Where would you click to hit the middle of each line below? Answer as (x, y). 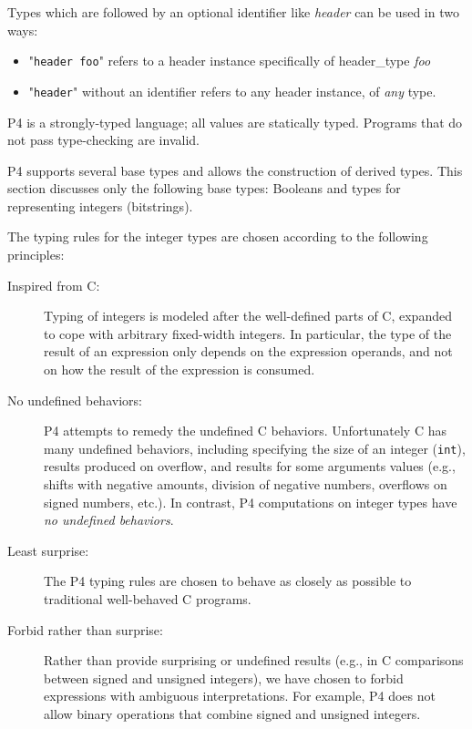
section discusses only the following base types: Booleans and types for (204, 188)
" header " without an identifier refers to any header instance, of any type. (232, 91)
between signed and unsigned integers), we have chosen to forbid (224, 678)
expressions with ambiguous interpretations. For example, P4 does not (240, 696)
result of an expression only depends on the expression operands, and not (248, 351)
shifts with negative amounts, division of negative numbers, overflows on (246, 484)
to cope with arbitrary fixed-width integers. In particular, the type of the (248, 333)
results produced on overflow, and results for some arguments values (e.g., (250, 466)
